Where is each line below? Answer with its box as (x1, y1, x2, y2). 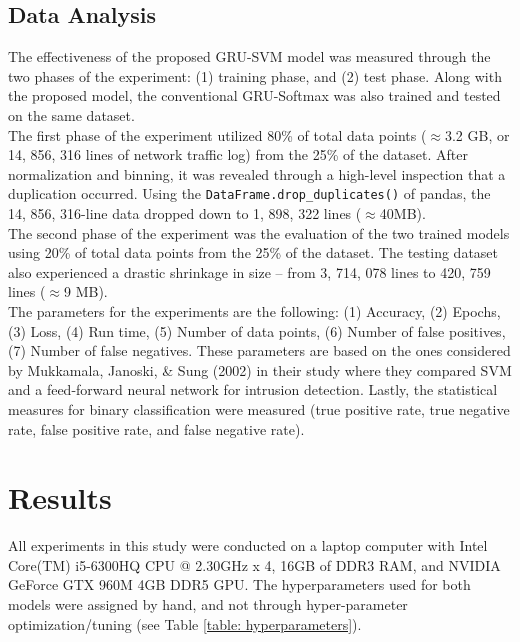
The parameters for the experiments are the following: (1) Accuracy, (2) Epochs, (8, 300, 501, 321)
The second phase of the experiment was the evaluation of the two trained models (8, 222, 510, 243)
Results (8, 477, 112, 518)
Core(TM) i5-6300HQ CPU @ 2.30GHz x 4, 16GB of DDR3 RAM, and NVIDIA (8, 554, 501, 575)
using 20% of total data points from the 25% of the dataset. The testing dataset (8, 242, 499, 263)
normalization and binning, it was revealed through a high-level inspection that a (8, 163, 506, 184)
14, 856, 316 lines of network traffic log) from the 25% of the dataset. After (8, 144, 468, 165)
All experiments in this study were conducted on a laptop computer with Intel (8, 535, 488, 556)
